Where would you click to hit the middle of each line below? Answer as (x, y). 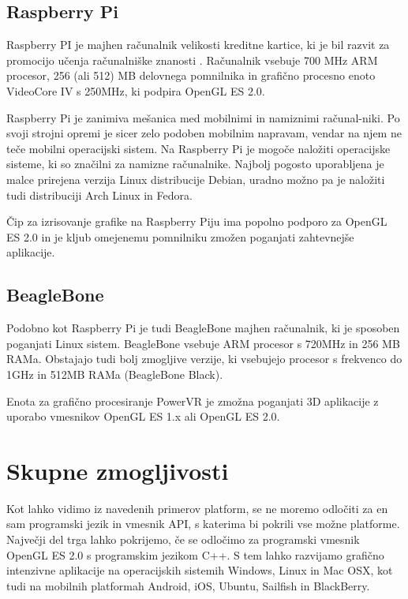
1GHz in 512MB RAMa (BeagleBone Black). (115, 374)
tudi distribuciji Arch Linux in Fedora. (99, 195)
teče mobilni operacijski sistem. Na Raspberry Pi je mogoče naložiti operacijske (198, 148)
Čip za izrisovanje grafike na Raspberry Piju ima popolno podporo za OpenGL (197, 221)
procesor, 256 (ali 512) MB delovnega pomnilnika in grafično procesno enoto (191, 75)
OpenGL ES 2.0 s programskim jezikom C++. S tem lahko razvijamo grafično (195, 554)
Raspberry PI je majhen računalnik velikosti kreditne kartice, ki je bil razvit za (198, 45)
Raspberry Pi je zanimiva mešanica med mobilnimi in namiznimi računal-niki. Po (203, 117)
